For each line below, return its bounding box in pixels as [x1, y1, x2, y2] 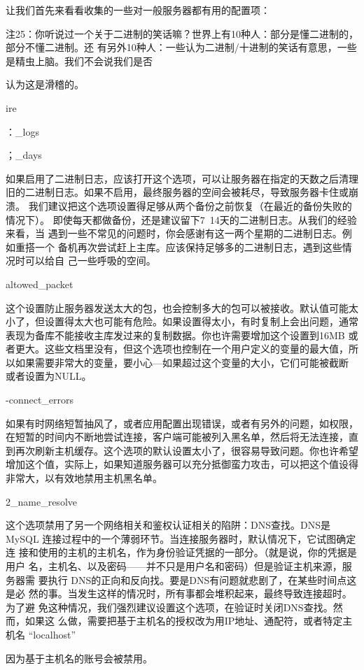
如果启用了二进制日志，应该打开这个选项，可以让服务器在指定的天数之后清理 [6, 171, 358, 185]
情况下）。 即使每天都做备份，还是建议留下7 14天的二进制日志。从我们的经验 [6, 212, 357, 227]
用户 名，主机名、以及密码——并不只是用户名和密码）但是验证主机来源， [6, 559, 342, 573]
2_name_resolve [6, 494, 77, 508]
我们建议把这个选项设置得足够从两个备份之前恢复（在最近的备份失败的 [28, 198, 352, 213]
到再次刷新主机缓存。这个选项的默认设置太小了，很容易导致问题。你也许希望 [6, 443, 358, 457]
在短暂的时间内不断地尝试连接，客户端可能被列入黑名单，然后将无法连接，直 [6, 429, 358, 444]
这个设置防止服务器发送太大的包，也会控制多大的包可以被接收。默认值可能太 [6, 300, 358, 315]
